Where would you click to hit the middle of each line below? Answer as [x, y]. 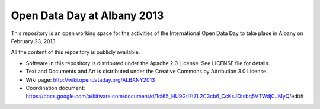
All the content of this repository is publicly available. [76, 52]
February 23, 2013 [33, 41]
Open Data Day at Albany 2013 [87, 15]
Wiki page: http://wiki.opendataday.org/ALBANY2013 [90, 79]
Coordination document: [55, 88]
